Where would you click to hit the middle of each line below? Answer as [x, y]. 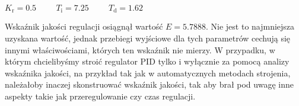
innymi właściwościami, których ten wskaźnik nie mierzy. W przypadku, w [140, 49]
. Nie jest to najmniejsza [250, 26]
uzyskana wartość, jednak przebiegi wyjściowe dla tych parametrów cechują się [148, 38]
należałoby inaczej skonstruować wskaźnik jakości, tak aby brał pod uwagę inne [149, 84]
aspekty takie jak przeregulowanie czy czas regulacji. [100, 96]
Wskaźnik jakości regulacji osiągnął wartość [84, 26]
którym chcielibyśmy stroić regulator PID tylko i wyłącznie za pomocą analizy [147, 61]
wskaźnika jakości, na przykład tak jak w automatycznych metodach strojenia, [148, 73]
